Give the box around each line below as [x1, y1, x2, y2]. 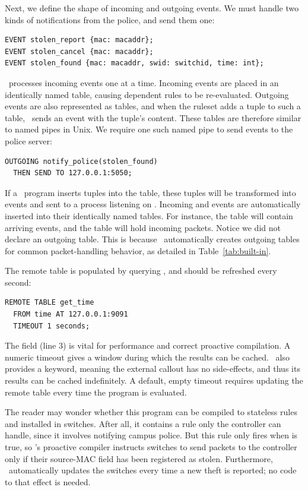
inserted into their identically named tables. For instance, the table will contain [5, 209, 293, 222]
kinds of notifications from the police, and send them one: [5, 13, 215, 26]
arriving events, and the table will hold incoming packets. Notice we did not [5, 221, 281, 233]
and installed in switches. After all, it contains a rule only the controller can [5, 417, 281, 429]
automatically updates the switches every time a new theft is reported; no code [8, 464, 297, 476]
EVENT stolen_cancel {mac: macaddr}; [5, 47, 154, 56]
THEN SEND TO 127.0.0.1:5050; [13, 169, 132, 178]
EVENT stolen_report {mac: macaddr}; [5, 36, 154, 45]
